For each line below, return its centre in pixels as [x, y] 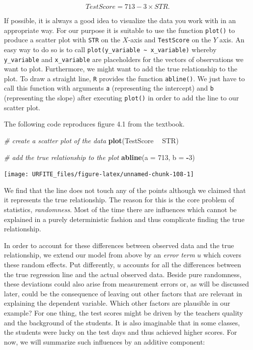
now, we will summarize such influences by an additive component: [104, 341]
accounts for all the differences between [182, 264]
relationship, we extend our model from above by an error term [99, 255]
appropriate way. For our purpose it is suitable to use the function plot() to [119, 30]
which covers [222, 255]
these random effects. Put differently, [59, 264]
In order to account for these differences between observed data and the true [119, 245]
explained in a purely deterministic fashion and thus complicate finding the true [124, 219]
